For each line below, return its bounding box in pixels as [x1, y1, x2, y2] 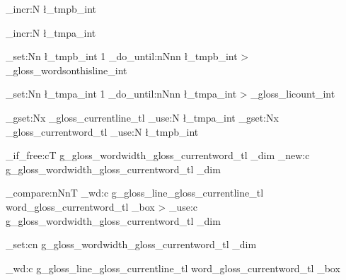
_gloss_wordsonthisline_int [6, 62, 127, 77]
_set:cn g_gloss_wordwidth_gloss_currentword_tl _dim [6, 237, 257, 252]
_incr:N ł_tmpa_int [6, 25, 96, 40]
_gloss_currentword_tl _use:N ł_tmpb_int [6, 124, 199, 139]
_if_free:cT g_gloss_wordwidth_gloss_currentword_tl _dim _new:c [6, 148, 310, 163]
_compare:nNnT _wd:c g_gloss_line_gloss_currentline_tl [6, 185, 264, 200]
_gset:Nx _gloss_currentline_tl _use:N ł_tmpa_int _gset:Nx [6, 110, 279, 124]
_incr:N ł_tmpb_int [6, 1, 97, 16]
